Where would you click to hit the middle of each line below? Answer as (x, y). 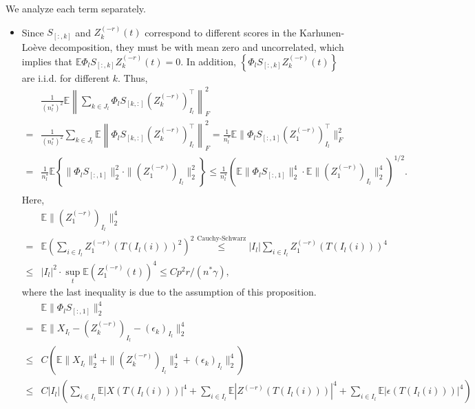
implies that (47, 61)
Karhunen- (322, 32)
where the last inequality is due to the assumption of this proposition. (169, 292)
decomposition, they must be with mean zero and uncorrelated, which (197, 46)
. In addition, (208, 61)
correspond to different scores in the (221, 32)
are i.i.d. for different (66, 77)
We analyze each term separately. (76, 8)
